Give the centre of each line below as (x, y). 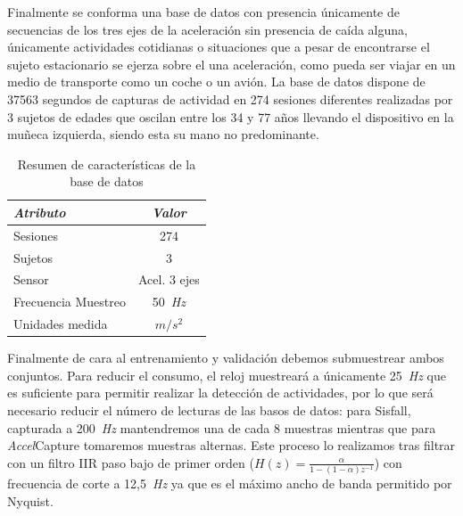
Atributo (40, 212)
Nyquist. (30, 500)
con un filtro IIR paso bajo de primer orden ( (131, 462)
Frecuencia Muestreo (70, 302)
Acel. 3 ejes (169, 279)
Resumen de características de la (107, 164)
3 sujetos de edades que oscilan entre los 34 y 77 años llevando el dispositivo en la (231, 116)
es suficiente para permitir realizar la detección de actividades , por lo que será (220, 393)
